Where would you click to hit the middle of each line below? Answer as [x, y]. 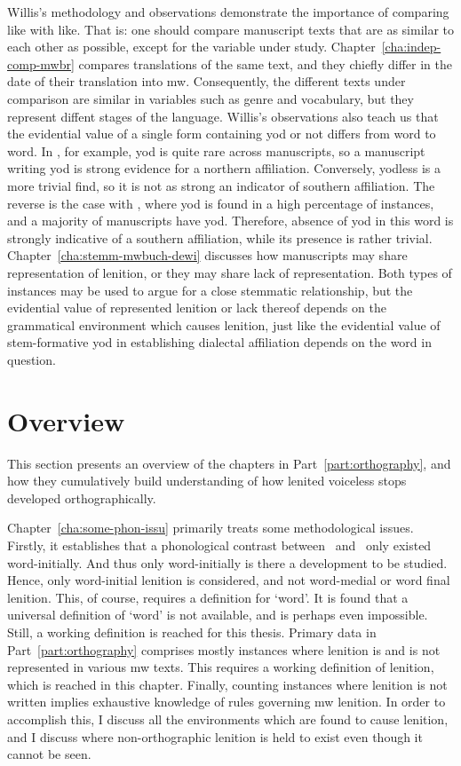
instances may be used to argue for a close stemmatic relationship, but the [210, 290]
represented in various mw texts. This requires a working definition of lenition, [221, 667]
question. [32, 359]
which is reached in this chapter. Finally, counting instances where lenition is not [227, 684]
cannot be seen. [49, 754]
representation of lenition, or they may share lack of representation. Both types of [230, 272]
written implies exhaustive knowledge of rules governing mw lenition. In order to [227, 702]
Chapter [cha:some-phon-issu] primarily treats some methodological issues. [211, 528]
